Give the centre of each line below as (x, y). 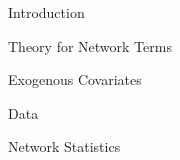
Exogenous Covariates (75, 79)
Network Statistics (64, 146)
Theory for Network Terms (90, 45)
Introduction (46, 12)
